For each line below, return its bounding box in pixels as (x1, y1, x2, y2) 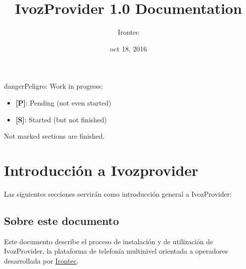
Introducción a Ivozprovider (4, 160, 199, 180)
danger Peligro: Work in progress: (4, 81, 103, 91)
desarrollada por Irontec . (4, 255, 79, 266)
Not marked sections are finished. (4, 131, 105, 141)
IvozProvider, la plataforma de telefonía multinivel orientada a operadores (4, 246, 228, 256)
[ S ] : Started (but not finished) (15, 114, 107, 124)
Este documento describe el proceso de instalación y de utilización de (4, 236, 213, 246)
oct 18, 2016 (110, 43, 147, 54)
